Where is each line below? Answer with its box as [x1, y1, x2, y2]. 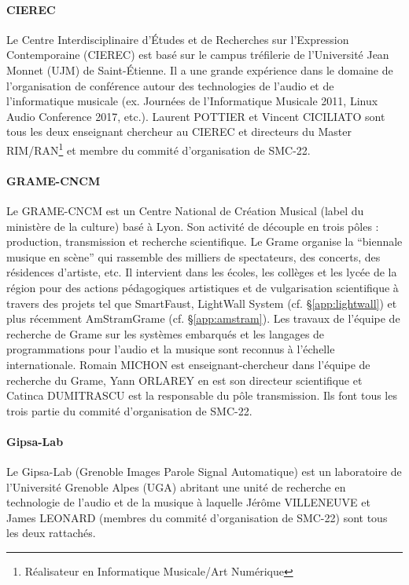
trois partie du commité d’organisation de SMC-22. [6, 402, 252, 419]
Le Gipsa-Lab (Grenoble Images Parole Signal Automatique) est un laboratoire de [6, 463, 402, 480]
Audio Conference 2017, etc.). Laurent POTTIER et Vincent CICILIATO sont [6, 108, 385, 124]
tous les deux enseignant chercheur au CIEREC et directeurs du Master [6, 123, 352, 140]
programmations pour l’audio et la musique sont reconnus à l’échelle [6, 341, 335, 357]
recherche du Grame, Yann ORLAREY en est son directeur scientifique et [6, 371, 363, 388]
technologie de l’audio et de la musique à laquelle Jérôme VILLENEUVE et [6, 494, 370, 510]
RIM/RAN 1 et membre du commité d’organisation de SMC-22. [6, 139, 311, 158]
